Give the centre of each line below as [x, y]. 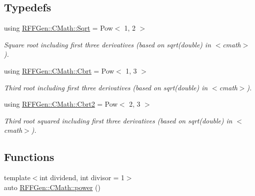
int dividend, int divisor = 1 [82, 177]
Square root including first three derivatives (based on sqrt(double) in [108, 44]
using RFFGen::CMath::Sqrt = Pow [58, 28]
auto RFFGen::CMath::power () [52, 187]
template [17, 177]
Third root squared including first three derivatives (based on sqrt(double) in [118, 120]
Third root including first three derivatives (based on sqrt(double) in [106, 87]
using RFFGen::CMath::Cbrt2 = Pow [61, 104]
